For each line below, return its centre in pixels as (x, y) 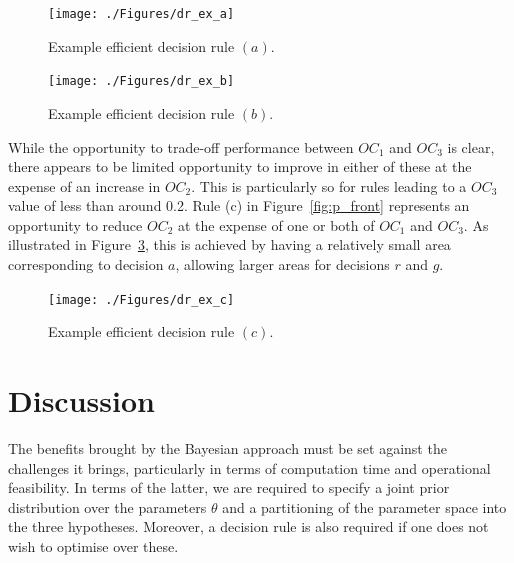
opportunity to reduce (75, 224)
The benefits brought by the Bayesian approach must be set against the (227, 448)
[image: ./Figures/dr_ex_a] (141, 14)
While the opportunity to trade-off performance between (181, 146)
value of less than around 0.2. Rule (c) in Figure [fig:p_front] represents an (239, 205)
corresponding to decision (86, 264)
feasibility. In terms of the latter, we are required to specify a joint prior (229, 487)
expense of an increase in (84, 185)
